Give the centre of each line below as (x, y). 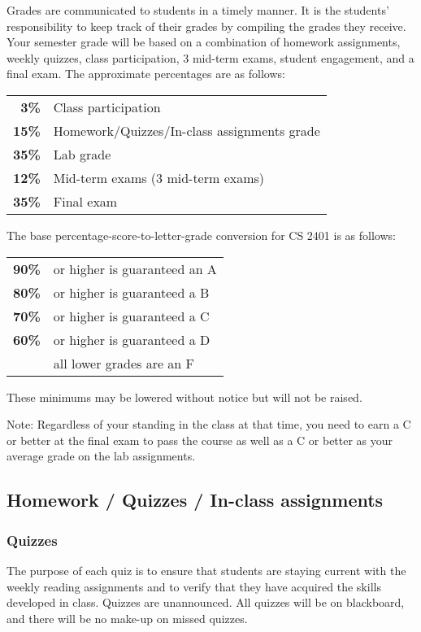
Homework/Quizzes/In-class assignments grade (187, 130)
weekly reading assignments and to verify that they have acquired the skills (194, 586)
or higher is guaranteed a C (131, 316)
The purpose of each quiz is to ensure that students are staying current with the (206, 570)
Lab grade (82, 154)
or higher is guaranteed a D (132, 339)
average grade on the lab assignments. (101, 456)
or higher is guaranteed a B (131, 292)
